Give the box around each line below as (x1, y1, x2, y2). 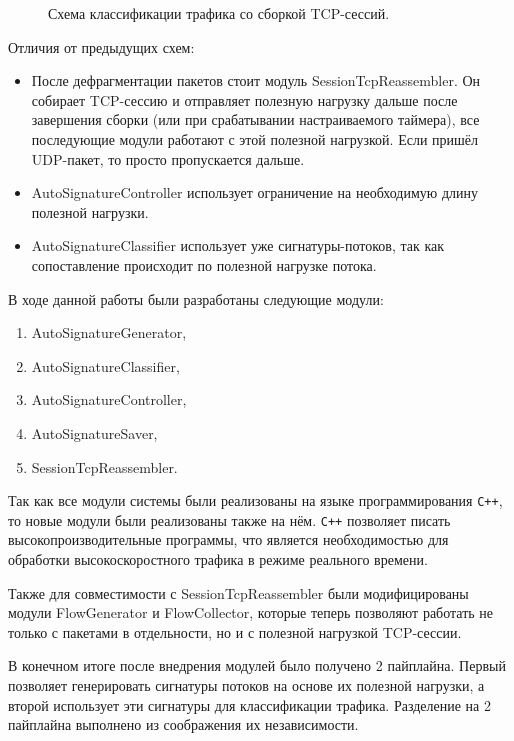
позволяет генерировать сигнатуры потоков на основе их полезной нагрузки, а (8, 674, 485, 695)
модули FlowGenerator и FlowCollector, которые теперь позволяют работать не (8, 602, 494, 623)
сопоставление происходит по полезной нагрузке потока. (31, 254, 377, 275)
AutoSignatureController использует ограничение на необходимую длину (31, 182, 479, 203)
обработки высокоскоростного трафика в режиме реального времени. (8, 549, 428, 569)
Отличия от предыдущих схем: (8, 36, 195, 57)
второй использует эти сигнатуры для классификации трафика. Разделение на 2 (8, 694, 491, 715)
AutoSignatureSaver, (31, 422, 158, 443)
